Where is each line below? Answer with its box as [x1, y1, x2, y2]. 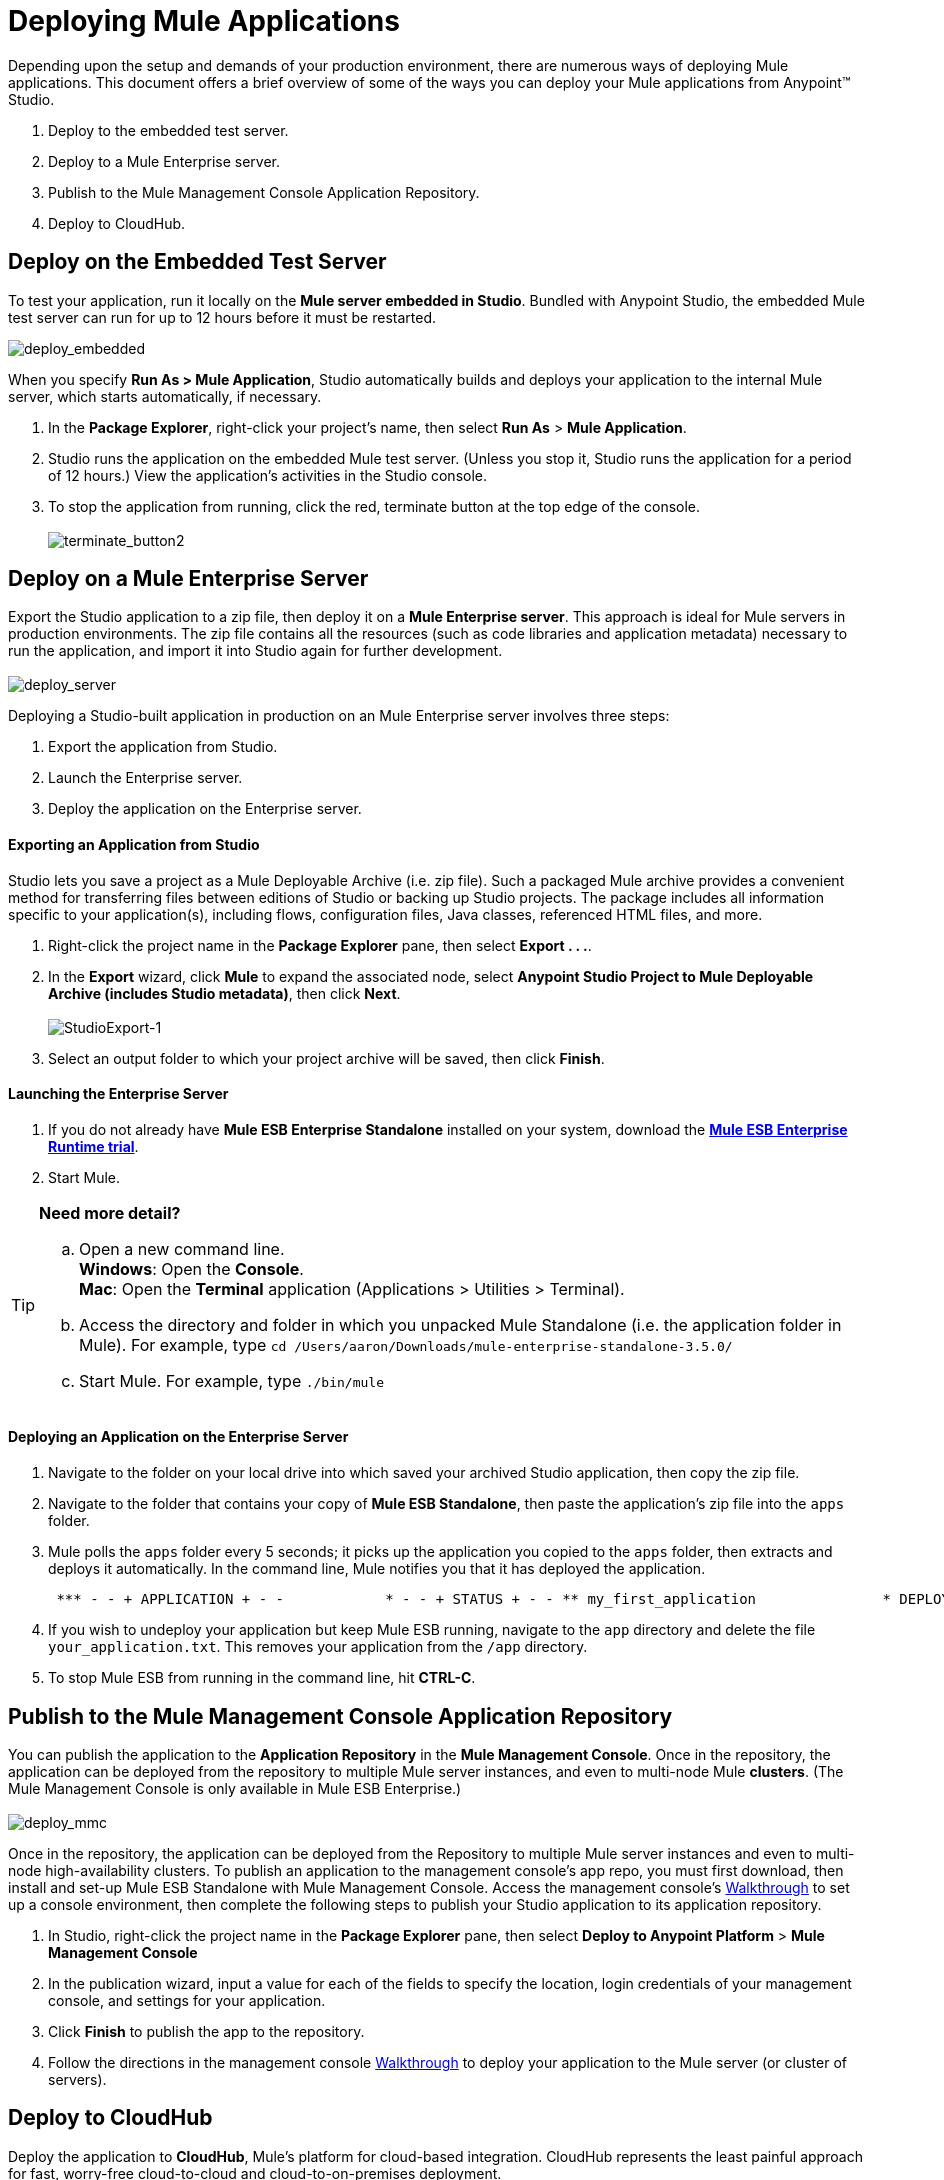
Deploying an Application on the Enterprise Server [8, 1428, 349, 1446]
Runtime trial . [48, 1137, 139, 1155]
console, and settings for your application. [48, 1991, 326, 2009]
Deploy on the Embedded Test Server [8, 249, 387, 275]
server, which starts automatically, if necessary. [8, 387, 322, 405]
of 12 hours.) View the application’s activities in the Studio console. [48, 466, 488, 484]
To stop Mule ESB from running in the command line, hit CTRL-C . [48, 1669, 476, 1687]
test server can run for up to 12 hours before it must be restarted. [8, 308, 437, 326]
